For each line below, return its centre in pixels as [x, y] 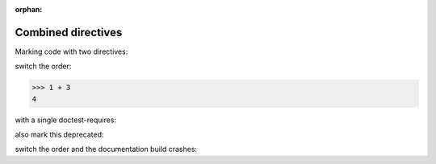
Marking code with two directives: [71, 51]
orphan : [29, 9]
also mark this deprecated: [59, 135]
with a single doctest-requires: [66, 120]
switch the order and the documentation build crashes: [106, 150]
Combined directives [69, 32]
